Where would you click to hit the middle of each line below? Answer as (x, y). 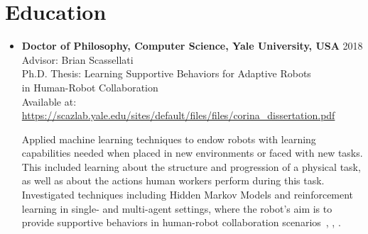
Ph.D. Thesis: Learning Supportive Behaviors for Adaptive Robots (166, 73)
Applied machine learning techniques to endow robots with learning (169, 139)
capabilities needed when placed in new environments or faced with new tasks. (192, 153)
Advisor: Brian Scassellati (77, 59)
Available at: (49, 101)
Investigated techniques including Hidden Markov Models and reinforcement (188, 195)
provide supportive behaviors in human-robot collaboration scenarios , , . (181, 222)
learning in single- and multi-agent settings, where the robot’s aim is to (177, 208)
